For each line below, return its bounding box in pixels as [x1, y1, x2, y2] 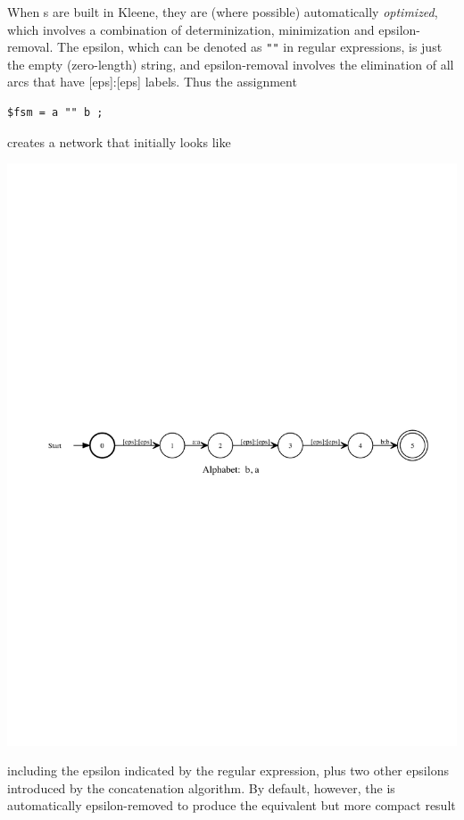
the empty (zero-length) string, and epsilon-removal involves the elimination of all [7, 54, 454, 73]
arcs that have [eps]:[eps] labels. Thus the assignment [7, 72, 297, 91]
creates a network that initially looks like [7, 132, 231, 151]
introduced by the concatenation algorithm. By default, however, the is [7, 778, 395, 797]
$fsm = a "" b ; [7, 106, 104, 120]
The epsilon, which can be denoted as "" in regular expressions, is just [57, 37, 443, 56]
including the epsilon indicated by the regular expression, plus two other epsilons [7, 761, 449, 780]
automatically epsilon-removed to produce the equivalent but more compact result [7, 796, 456, 815]
